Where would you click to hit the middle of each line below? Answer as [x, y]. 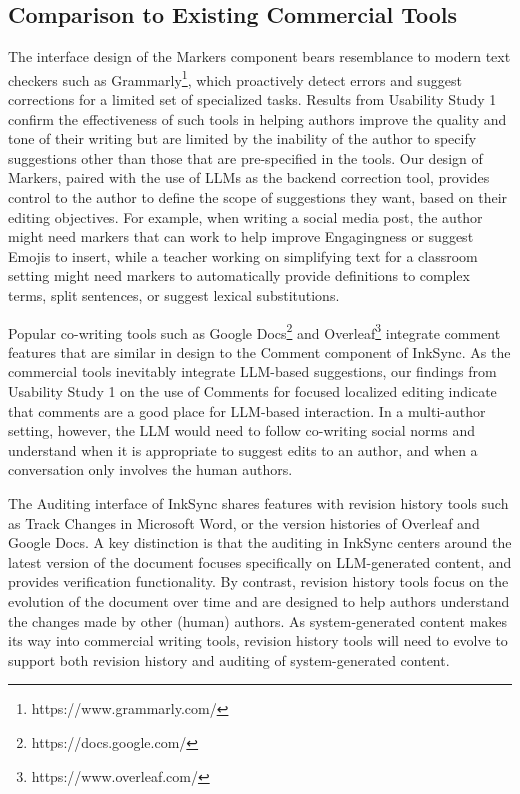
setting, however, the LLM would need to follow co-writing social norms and [241, 430]
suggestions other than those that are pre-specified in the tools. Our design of [245, 157]
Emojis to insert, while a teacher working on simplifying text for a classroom [243, 255]
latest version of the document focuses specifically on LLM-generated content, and [260, 561]
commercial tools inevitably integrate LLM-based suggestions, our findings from [252, 371]
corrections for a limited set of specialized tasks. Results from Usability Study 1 [252, 99]
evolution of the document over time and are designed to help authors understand [259, 600]
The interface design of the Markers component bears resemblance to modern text [259, 56]
